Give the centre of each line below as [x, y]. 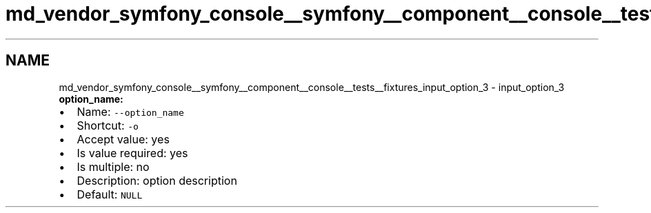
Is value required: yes [132, 153]
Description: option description [157, 180]
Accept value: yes [123, 139]
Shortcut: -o [108, 125]
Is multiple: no [113, 166]
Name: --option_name [130, 111]
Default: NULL [110, 194]
